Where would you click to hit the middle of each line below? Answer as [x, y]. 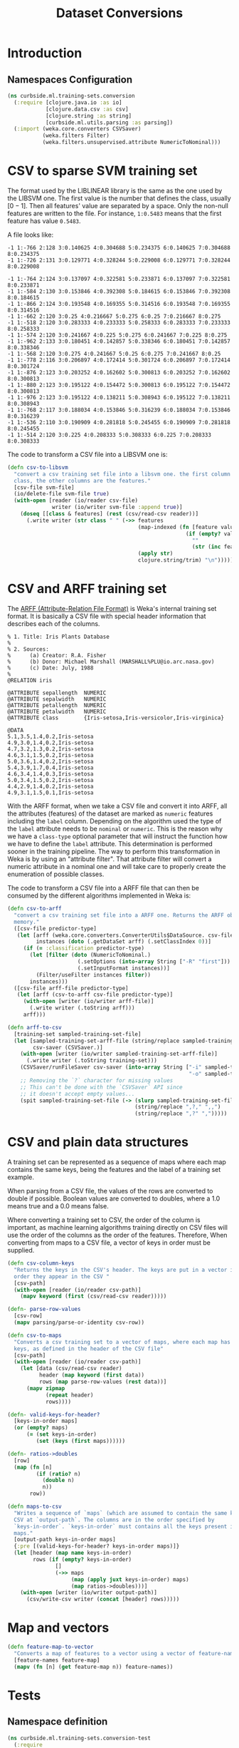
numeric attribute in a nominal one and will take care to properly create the [117, 867]
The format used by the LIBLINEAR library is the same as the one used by [115, 190]
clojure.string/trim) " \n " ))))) [186, 560]
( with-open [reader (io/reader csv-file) [76, 500]
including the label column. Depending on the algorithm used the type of [115, 821]
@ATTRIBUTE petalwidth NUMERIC [57, 711]
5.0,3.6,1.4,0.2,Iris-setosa [51, 761]
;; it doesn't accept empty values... [78, 1094]
